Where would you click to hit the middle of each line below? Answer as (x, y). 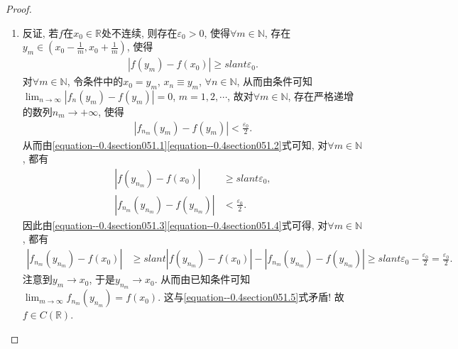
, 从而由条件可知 (275, 81)
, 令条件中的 (95, 81)
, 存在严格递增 (321, 96)
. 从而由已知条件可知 (202, 279)
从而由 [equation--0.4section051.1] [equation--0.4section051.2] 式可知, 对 (175, 144)
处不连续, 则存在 (139, 32)
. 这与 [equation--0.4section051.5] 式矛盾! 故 (251, 297)
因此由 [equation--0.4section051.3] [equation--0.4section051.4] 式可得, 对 (175, 225)
